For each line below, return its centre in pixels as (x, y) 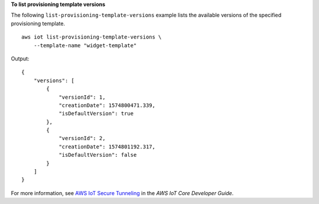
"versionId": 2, (82, 138)
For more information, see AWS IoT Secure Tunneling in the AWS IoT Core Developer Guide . (122, 193)
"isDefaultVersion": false (98, 155)
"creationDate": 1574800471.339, (107, 105)
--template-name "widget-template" (85, 45)
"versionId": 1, (82, 97)
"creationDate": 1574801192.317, (107, 147)
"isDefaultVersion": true (96, 114)
